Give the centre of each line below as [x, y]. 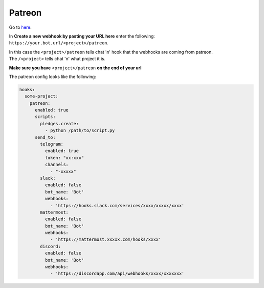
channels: [56, 165]
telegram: [52, 144]
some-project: [42, 96]
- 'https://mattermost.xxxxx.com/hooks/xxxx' [106, 240]
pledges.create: [59, 124]
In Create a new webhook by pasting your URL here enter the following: [82, 36]
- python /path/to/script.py [80, 131]
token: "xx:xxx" [64, 158]
